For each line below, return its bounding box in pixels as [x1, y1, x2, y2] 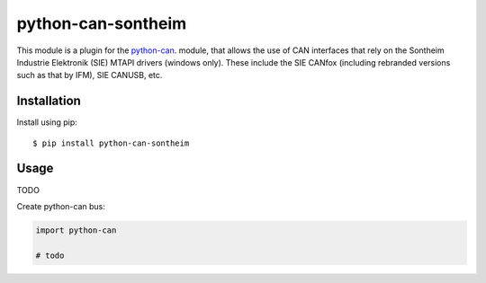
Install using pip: [16, 117, 78, 128]
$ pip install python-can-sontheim [32, 137, 190, 148]
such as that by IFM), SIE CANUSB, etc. [16, 70, 163, 81]
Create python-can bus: [16, 200, 105, 211]
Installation [16, 93, 81, 109]
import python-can [35, 225, 117, 235]
